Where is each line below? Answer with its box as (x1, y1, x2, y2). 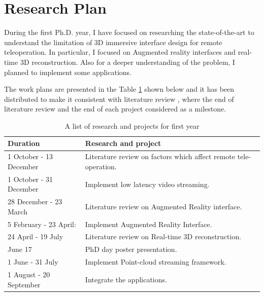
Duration (8, 138, 40, 149)
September (8, 279, 41, 289)
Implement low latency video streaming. (85, 178, 210, 189)
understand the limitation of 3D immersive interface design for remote (4, 36, 222, 47)
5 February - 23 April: (8, 218, 76, 229)
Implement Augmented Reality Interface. (85, 218, 212, 229)
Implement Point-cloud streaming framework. (85, 256, 226, 267)
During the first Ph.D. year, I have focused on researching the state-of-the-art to (4, 27, 254, 38)
